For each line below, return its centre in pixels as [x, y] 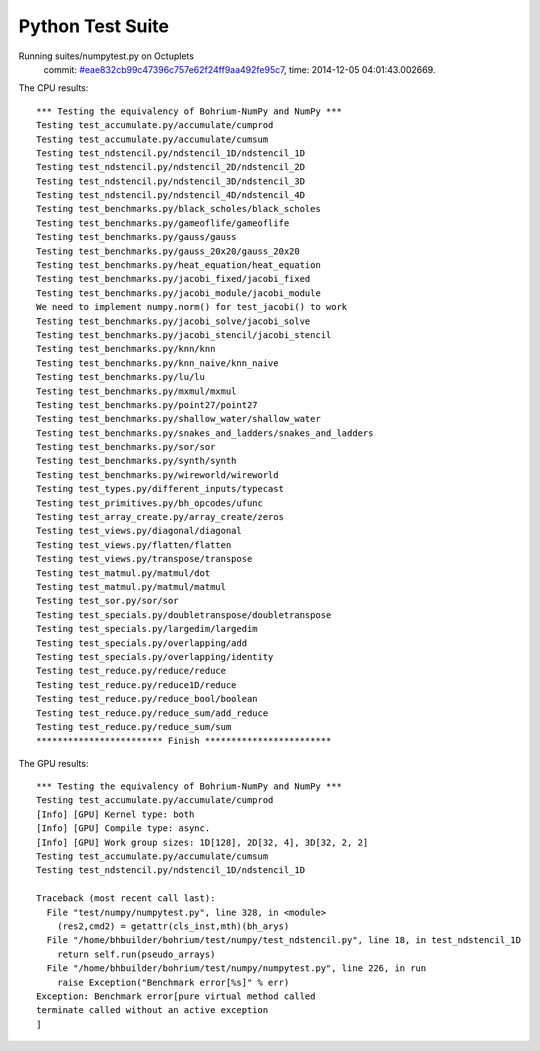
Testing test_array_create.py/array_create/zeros [160, 517]
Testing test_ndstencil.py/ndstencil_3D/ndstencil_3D [170, 181]
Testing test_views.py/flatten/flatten [134, 544]
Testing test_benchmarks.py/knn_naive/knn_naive [157, 363]
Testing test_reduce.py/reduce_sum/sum [134, 726]
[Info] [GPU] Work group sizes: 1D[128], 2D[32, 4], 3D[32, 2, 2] [202, 842]
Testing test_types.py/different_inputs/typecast [160, 489]
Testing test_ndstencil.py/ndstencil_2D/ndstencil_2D [170, 167]
